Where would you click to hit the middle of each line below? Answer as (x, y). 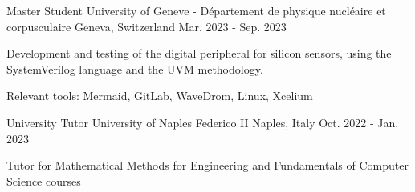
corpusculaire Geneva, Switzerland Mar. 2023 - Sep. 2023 (146, 26)
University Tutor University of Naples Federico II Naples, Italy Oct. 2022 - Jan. (203, 122)
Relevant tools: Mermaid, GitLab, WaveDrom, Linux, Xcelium (160, 96)
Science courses (44, 180)
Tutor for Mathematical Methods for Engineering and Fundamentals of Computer (207, 165)
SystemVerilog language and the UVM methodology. (135, 68)
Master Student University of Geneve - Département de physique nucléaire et (196, 10)
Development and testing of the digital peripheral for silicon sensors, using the (199, 53)
